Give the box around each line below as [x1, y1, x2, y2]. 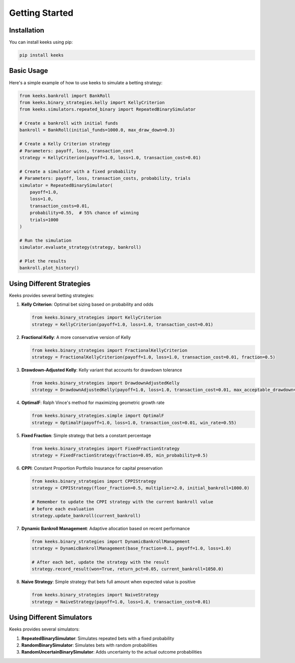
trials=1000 [29, 217, 59, 223]
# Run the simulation [19, 237, 72, 243]
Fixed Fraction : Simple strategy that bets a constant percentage [21, 432, 151, 438]
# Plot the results [19, 258, 66, 264]
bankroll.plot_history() [19, 265, 80, 271]
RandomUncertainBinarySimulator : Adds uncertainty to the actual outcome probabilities [21, 649, 202, 655]
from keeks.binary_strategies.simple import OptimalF [31, 413, 164, 419]
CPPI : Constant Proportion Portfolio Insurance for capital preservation [21, 465, 163, 471]
